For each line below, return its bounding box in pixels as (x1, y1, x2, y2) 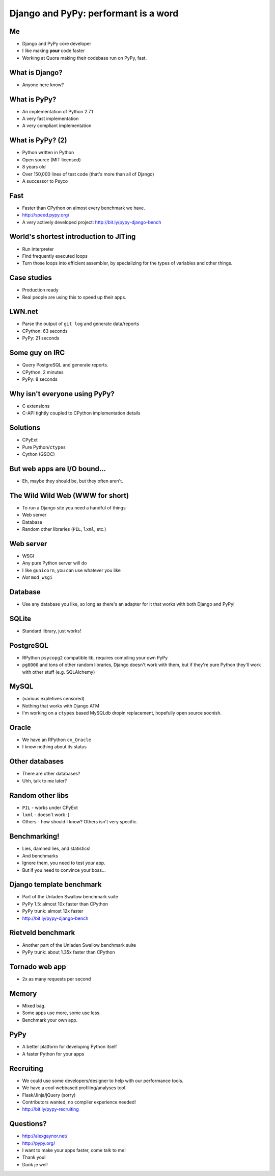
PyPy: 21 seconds (22, 335, 60, 341)
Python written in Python (22, 150, 74, 156)
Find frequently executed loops (22, 253, 88, 259)
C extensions (22, 403, 50, 409)
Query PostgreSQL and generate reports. (22, 362, 108, 368)
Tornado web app (9, 962, 66, 971)
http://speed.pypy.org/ (22, 212, 70, 218)
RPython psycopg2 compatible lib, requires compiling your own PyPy (22, 654, 168, 660)
